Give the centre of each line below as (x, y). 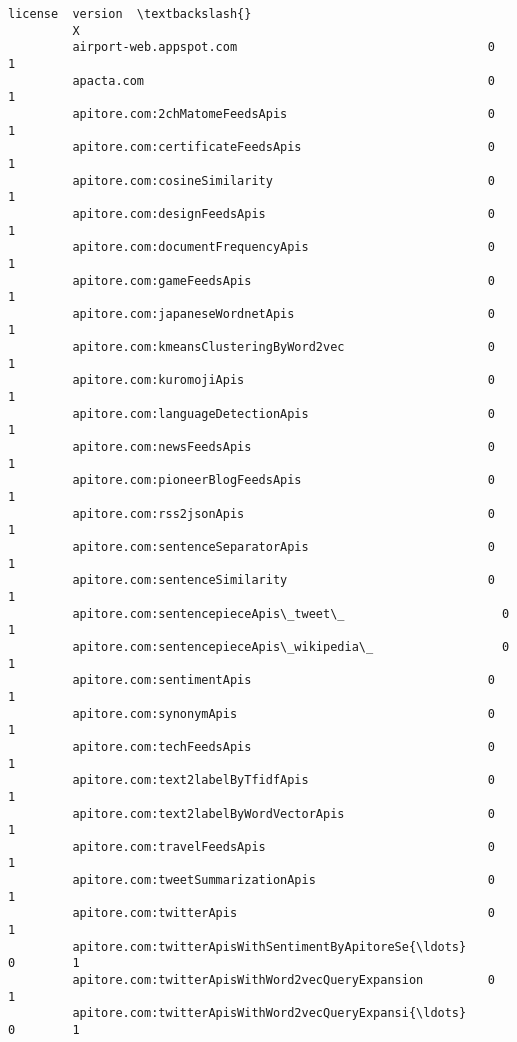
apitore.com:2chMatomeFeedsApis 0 (283, 113)
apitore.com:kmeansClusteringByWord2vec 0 (283, 347)
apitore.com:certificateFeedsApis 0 (283, 147)
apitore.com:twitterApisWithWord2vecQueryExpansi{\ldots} (269, 1013)
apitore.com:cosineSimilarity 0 (283, 180)
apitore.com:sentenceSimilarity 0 (283, 580)
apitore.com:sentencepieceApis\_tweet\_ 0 (291, 613)
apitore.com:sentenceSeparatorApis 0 (283, 547)
